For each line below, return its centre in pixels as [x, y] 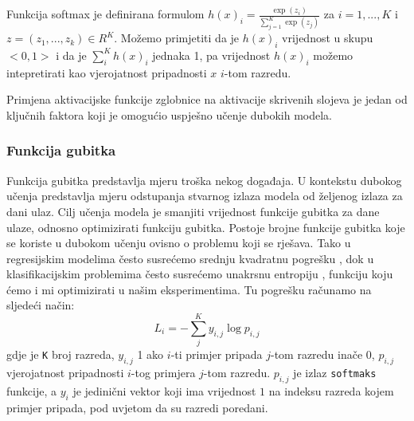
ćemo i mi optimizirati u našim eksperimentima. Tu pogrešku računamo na [189, 289]
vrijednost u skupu [328, 38]
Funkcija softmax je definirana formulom [105, 14]
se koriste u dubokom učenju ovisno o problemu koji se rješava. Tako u [179, 243]
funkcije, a [32, 390]
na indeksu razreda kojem [331, 390]
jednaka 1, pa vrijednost [211, 55]
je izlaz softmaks [335, 372]
